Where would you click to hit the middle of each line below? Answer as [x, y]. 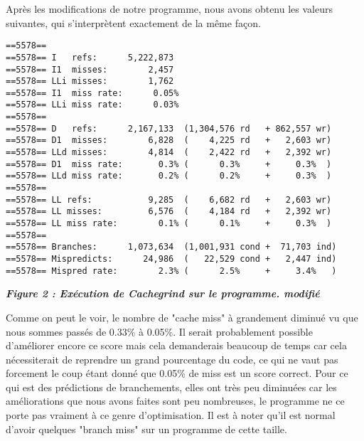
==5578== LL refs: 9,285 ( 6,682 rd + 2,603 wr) [169, 200]
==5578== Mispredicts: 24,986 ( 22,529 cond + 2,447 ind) [171, 259]
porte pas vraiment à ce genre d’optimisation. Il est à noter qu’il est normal [171, 415]
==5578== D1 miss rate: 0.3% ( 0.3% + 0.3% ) [169, 164]
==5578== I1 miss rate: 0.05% [92, 93]
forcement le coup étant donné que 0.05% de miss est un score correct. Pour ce [177, 373]
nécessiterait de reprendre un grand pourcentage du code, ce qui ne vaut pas [172, 359]
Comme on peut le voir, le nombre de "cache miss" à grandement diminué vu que [182, 317]
